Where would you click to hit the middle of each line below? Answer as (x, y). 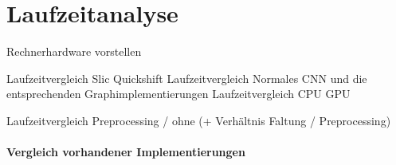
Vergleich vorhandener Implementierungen (126, 152)
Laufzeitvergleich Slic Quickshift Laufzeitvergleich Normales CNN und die (187, 78)
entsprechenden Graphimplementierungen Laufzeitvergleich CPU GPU (178, 94)
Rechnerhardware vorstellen (74, 51)
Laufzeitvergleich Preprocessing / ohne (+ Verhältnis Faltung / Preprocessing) (199, 120)
